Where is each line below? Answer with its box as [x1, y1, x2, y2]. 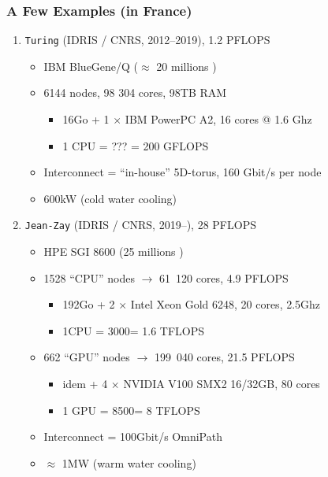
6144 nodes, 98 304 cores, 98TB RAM [43, 84, 227, 101]
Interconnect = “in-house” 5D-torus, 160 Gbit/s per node [43, 164, 322, 180]
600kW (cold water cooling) [43, 190, 177, 206]
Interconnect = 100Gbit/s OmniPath [43, 428, 222, 445]
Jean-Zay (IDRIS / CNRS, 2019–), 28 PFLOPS [24, 216, 256, 233]
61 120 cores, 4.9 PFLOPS [159, 269, 289, 286]
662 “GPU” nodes [43, 349, 130, 365]
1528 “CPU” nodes [43, 269, 135, 286]
